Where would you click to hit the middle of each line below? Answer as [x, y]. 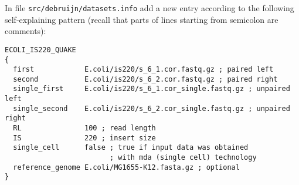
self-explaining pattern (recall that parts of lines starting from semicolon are [142, 19]
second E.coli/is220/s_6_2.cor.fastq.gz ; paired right [145, 79]
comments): [26, 31]
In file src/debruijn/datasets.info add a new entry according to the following [149, 8]
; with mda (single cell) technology [183, 158]
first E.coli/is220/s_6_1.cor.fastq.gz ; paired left [143, 70]
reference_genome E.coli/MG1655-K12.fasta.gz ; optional [126, 167]
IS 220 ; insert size [84, 138]
